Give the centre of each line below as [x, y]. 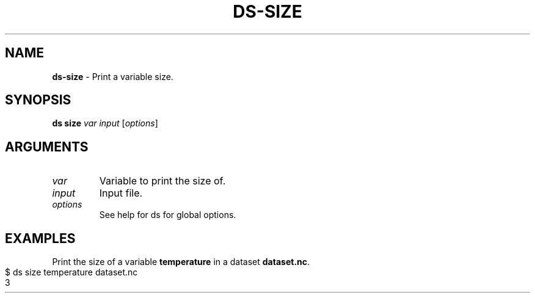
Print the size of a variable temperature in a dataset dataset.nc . [181, 262]
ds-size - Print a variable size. [113, 76]
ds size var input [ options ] [105, 123]
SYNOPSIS [38, 100]
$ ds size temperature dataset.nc [71, 272]
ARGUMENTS [47, 147]
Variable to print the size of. [162, 181]
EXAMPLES [40, 238]
